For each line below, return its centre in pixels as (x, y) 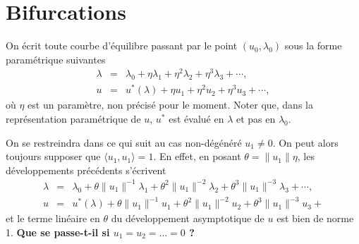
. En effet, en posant (197, 156)
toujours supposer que (53, 156)
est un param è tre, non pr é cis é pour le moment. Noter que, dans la (170, 105)
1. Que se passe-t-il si (58, 232)
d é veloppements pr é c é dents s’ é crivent (86, 170)
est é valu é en (196, 118)
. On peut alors (305, 142)
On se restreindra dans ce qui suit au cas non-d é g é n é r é (124, 142)
